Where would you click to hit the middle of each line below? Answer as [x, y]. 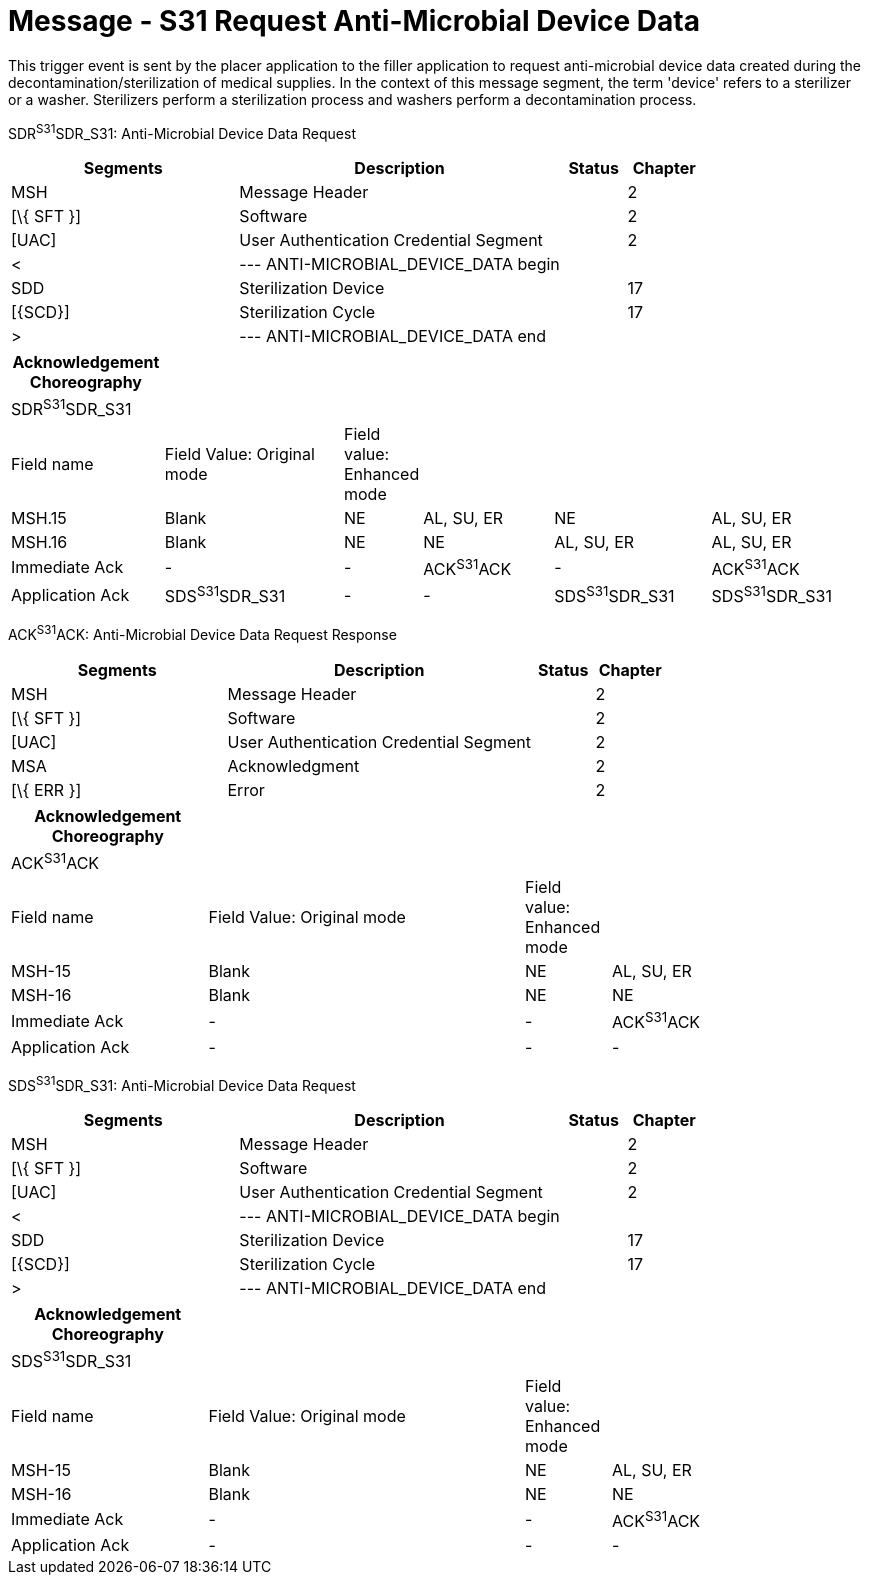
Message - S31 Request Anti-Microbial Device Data [354, 21]
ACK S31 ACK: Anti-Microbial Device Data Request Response [202, 633]
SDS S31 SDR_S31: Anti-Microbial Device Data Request [182, 1083]
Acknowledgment [293, 766]
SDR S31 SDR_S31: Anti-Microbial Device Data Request [182, 131]
